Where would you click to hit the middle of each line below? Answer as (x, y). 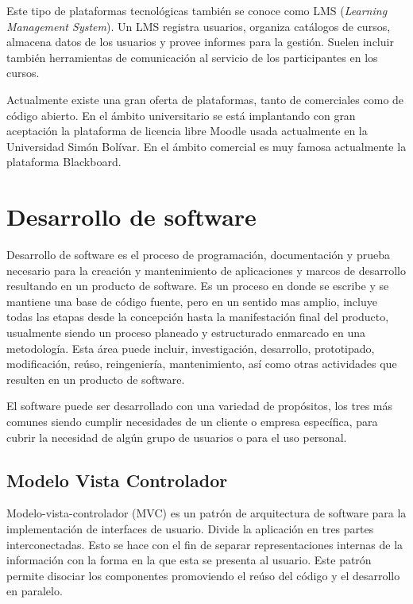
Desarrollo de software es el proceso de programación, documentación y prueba (198, 255)
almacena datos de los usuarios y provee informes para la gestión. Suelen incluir (200, 42)
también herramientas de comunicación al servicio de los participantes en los (192, 57)
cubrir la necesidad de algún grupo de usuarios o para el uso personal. (177, 437)
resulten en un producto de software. (96, 379)
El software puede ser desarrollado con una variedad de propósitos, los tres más (200, 406)
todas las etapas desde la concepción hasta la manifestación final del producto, (198, 317)
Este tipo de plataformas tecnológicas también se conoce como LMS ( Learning (197, 10)
